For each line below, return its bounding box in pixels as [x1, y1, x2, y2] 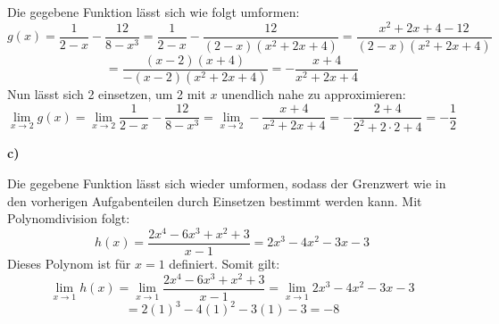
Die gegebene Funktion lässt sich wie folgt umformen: [7, 3, 300, 21]
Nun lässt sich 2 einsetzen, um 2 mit [7, 85, 206, 104]
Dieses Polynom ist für [7, 254, 131, 272]
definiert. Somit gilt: [169, 254, 280, 272]
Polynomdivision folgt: [7, 209, 130, 228]
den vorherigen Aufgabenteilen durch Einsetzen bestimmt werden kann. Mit [7, 191, 422, 210]
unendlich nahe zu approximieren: [221, 85, 406, 104]
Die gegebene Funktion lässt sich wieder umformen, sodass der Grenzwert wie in [7, 174, 446, 193]
